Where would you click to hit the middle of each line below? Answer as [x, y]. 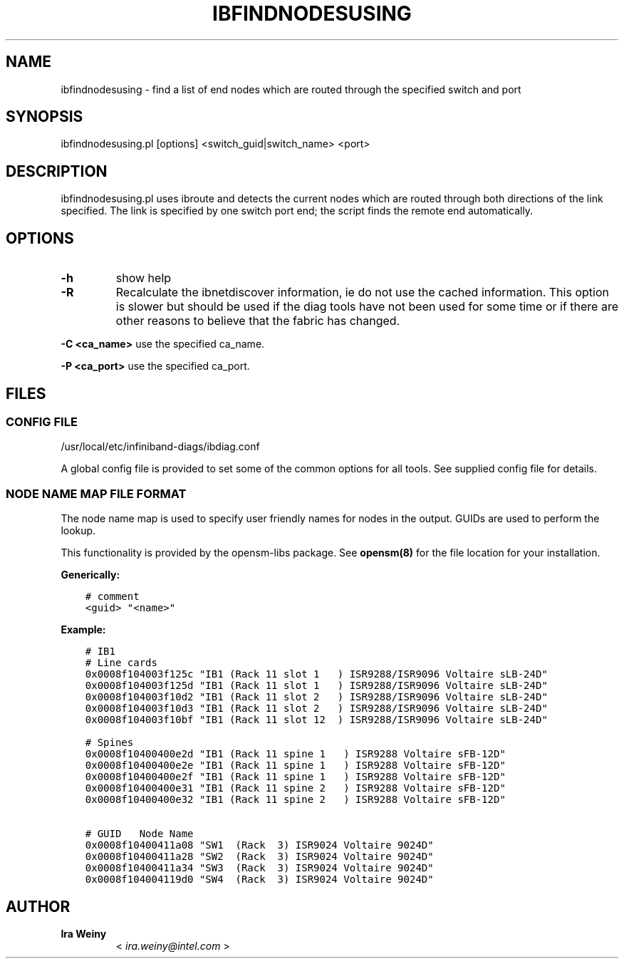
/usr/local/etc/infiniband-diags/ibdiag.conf [160, 447]
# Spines [109, 743]
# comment [112, 597]
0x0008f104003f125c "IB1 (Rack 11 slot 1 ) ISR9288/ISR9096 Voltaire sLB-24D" [316, 674]
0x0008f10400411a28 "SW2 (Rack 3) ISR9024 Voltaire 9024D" [259, 857]
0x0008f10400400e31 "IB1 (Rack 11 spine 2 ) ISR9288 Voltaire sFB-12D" [295, 788]
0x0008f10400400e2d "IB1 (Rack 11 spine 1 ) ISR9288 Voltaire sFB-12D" [295, 754]
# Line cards [121, 663]
